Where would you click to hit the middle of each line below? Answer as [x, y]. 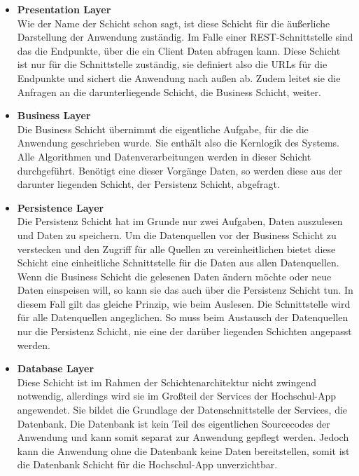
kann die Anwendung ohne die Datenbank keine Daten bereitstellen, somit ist [183, 450]
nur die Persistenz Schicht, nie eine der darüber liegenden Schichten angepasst [184, 331]
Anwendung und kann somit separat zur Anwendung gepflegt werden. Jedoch [183, 437]
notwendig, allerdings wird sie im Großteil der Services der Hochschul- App [177, 396]
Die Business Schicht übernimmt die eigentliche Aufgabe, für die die [163, 129]
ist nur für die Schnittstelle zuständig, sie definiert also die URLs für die [172, 64]
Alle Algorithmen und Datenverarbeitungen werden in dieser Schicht [164, 156]
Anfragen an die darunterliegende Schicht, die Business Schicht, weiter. [169, 91]
